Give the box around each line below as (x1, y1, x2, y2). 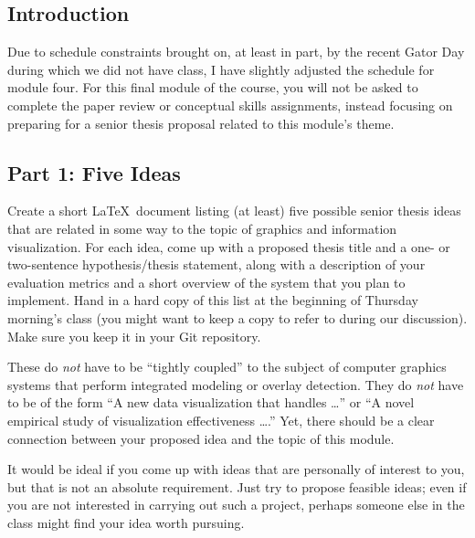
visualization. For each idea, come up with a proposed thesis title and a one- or (7, 237, 450, 256)
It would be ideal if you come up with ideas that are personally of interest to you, (7, 459, 465, 479)
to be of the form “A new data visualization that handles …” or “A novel (7, 393, 415, 412)
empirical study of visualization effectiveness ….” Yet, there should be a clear (7, 410, 435, 429)
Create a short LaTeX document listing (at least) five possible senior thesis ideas (7, 201, 461, 220)
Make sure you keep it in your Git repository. (7, 326, 261, 345)
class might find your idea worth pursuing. (7, 512, 245, 532)
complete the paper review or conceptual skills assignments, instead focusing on (7, 95, 453, 114)
